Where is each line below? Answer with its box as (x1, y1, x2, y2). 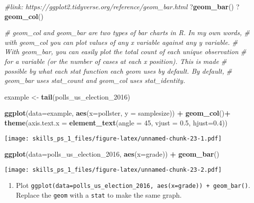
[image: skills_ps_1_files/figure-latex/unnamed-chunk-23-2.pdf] (4, 166, 222, 173)
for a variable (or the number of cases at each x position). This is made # (4, 56, 227, 66)
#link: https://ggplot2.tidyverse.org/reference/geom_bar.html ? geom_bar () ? (4, 1, 240, 11)
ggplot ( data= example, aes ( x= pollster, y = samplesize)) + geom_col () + (4, 108, 231, 118)
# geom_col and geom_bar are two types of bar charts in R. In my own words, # (4, 27, 250, 38)
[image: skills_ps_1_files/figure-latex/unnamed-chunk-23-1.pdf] (4, 135, 222, 142)
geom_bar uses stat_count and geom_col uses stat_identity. (4, 75, 185, 85)
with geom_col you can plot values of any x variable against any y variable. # (4, 37, 238, 47)
